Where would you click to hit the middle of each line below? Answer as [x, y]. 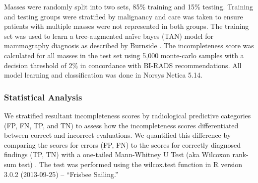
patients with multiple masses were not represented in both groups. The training [127, 26]
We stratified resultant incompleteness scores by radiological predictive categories [128, 115]
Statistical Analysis [43, 97]
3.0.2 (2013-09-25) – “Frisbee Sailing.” [61, 174]
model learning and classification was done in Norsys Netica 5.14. [103, 75]
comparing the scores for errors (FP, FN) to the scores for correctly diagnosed [123, 144]
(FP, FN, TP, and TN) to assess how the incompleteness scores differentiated [121, 125]
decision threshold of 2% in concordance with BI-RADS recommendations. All [123, 65]
